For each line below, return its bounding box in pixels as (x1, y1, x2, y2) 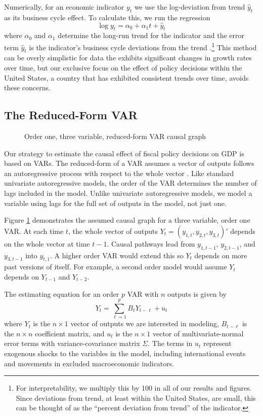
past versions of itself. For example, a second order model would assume (4, 261, 227, 272)
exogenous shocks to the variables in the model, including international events (4, 348, 246, 359)
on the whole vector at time (4, 238, 90, 249)
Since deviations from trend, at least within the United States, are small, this (16, 392, 256, 403)
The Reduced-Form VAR (4, 107, 138, 123)
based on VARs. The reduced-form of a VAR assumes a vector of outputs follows (4, 158, 254, 168)
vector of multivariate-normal (152, 328, 244, 338)
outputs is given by (167, 288, 227, 299)
